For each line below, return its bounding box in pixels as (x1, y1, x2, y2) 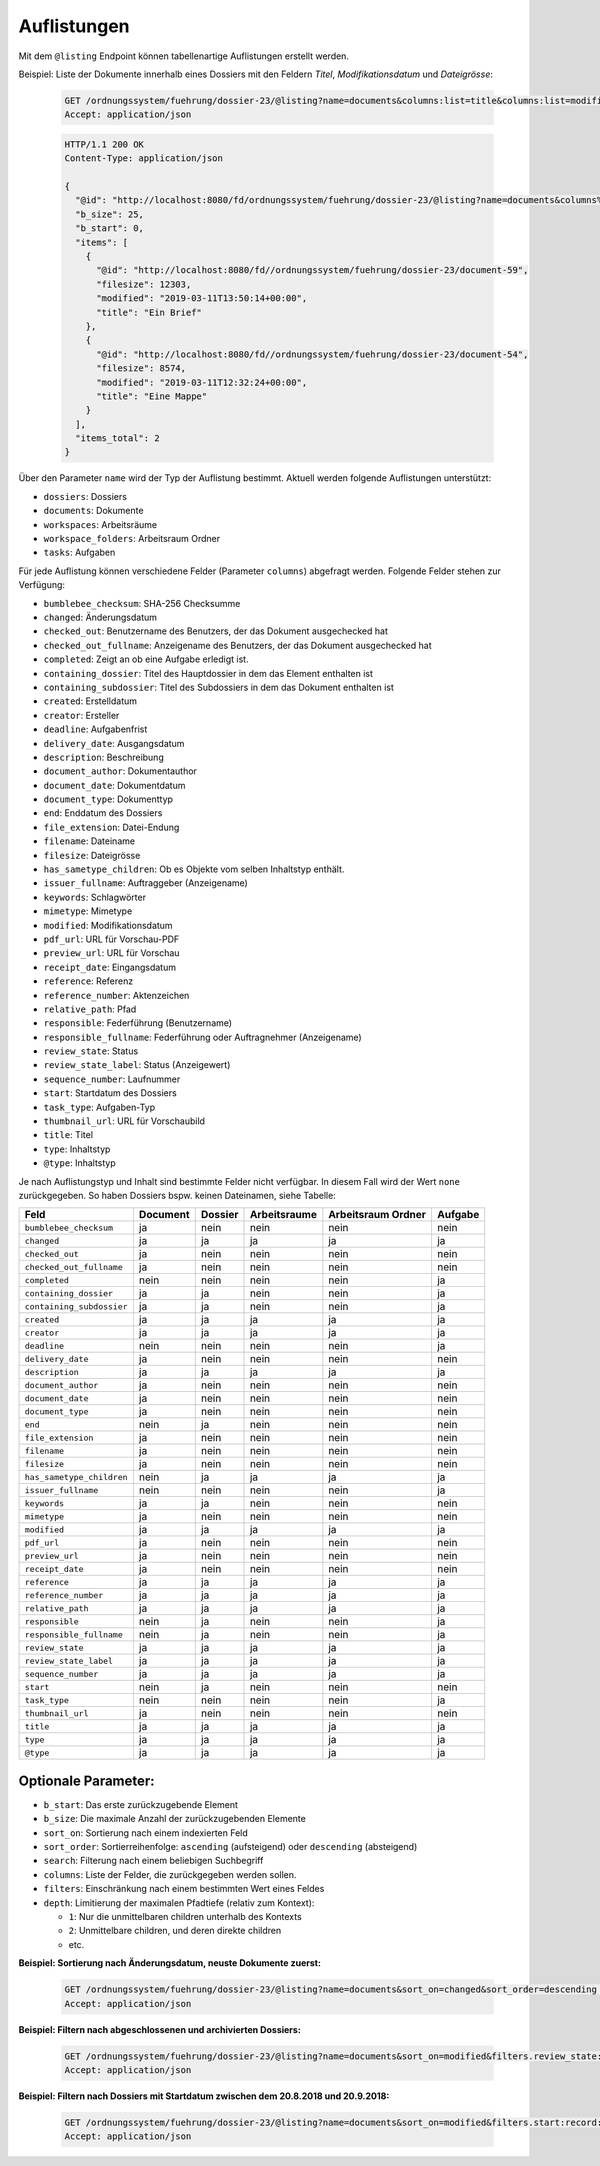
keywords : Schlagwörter (43, 891, 147, 903)
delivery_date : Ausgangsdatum (43, 737, 185, 749)
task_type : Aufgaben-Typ (43, 1101, 156, 1113)
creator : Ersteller (43, 709, 120, 721)
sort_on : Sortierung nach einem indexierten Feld (43, 1826, 249, 1839)
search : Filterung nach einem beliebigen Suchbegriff (43, 1855, 264, 1867)
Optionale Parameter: (18, 1772, 155, 1789)
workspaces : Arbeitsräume (43, 518, 158, 530)
